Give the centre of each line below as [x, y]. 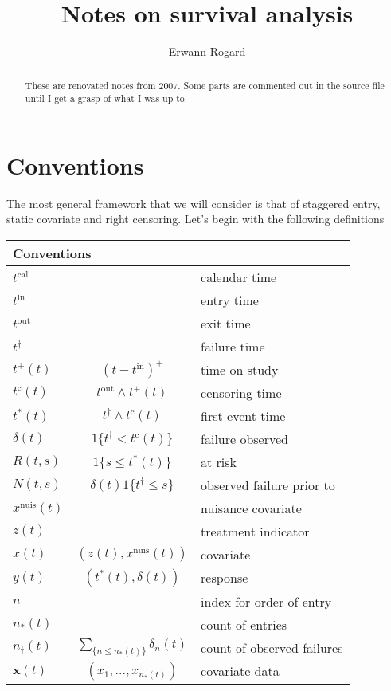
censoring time [241, 392]
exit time [226, 323]
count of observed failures [272, 647]
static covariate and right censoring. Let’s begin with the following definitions [195, 219]
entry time [230, 300]
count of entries [244, 624]
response [225, 578]
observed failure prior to [268, 485]
